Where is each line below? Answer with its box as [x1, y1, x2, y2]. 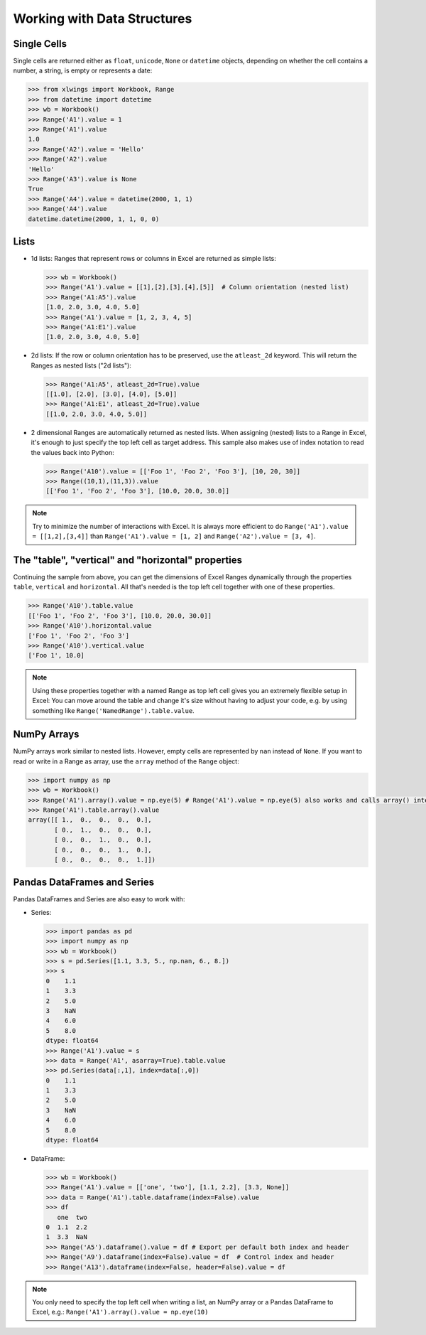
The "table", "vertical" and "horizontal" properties [13, 554, 243, 566]
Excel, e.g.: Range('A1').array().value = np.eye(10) [32, 1308, 209, 1317]
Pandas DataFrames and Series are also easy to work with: [13, 895, 185, 904]
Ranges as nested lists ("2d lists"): [31, 361, 131, 370]
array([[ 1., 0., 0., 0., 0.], [28, 816, 152, 824]
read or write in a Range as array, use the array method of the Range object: [13, 757, 239, 766]
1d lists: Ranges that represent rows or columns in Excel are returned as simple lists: [31, 254, 277, 263]
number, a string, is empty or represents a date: [13, 66, 153, 75]
